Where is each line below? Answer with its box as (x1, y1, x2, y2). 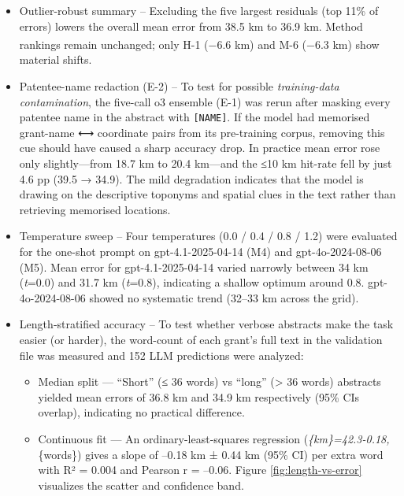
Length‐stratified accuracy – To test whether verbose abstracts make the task (19, 316, 394, 332)
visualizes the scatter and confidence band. (38, 476, 244, 493)
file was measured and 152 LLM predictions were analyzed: (19, 346, 304, 363)
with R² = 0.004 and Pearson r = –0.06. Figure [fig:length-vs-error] (38, 461, 362, 478)
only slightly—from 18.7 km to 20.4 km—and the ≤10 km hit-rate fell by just (19, 155, 392, 172)
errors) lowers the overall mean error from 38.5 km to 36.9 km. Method (19, 17, 363, 34)
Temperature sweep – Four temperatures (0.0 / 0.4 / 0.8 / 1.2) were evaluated (19, 228, 398, 244)
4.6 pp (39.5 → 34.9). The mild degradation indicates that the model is (19, 170, 364, 187)
